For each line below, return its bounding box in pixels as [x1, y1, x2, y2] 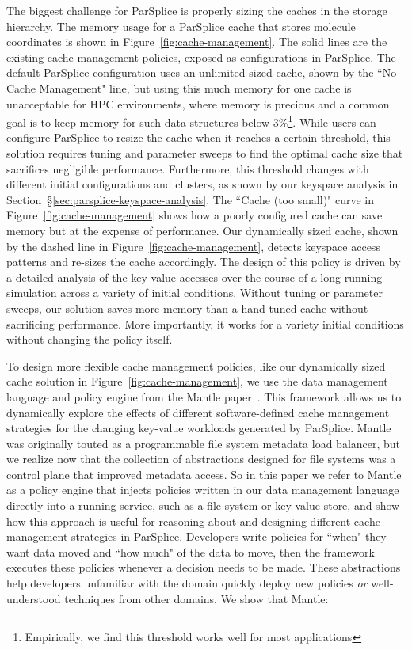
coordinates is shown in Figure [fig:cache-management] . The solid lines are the [6, 33, 387, 50]
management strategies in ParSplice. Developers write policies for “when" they [6, 528, 387, 545]
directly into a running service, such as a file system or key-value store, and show [6, 497, 400, 514]
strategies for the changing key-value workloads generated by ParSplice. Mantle [6, 420, 391, 436]
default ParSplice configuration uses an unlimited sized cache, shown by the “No [6, 64, 397, 81]
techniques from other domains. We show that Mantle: [64, 590, 329, 606]
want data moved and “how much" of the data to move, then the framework [6, 543, 375, 560]
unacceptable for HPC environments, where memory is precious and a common [6, 95, 390, 112]
